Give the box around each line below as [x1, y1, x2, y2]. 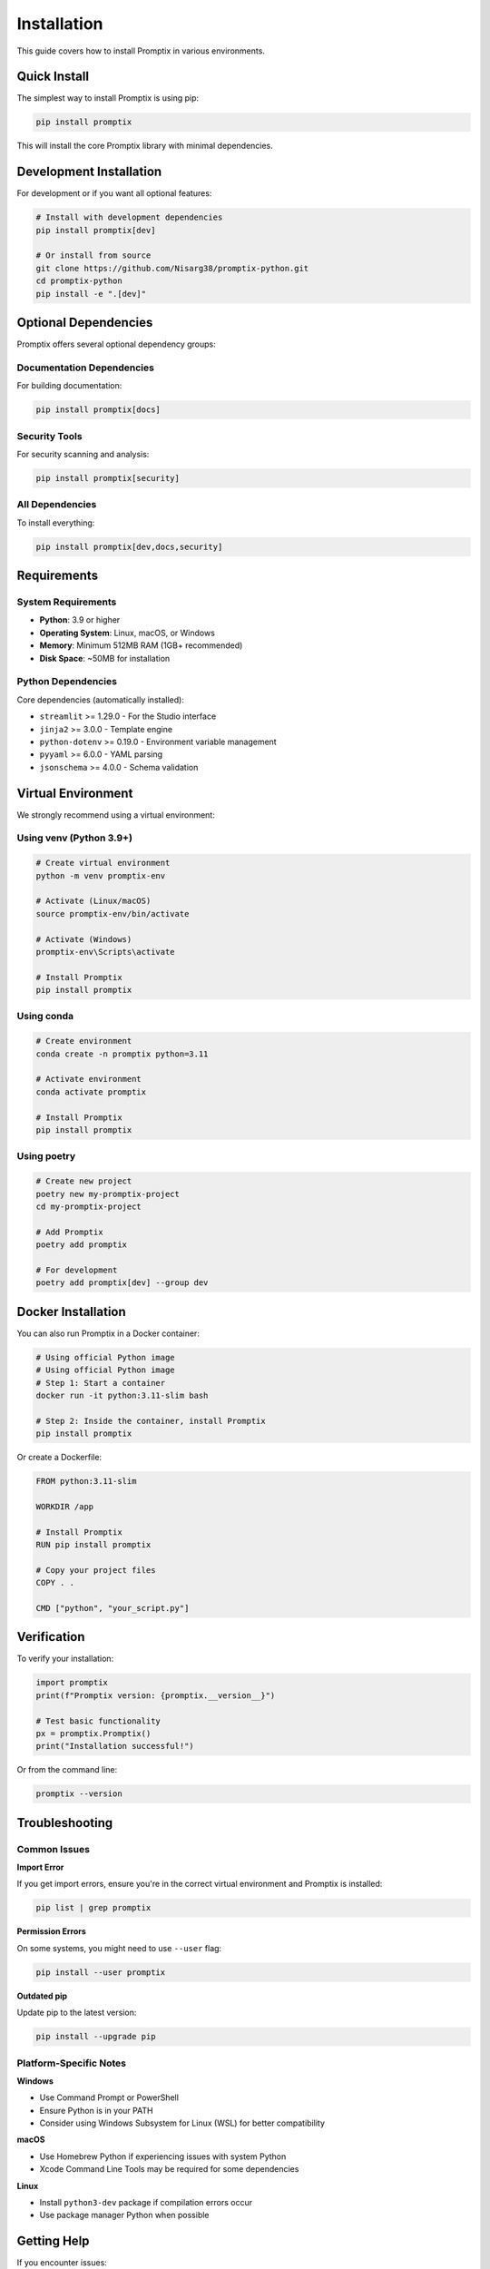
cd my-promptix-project [35, 1201, 142, 1212]
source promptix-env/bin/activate [35, 909, 190, 918]
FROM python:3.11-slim [35, 1476, 137, 1487]
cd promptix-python [35, 276, 122, 286]
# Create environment [35, 1036, 132, 1046]
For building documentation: [16, 380, 122, 391]
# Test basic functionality [35, 1715, 161, 1726]
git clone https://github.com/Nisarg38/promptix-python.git [35, 263, 309, 273]
